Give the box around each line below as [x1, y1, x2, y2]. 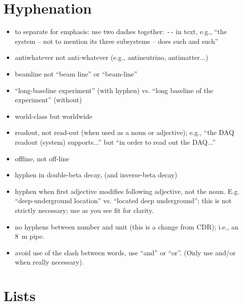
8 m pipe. [15, 231, 45, 241]
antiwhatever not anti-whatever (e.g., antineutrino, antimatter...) [15, 52, 208, 62]
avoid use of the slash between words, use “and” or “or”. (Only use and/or [15, 247, 236, 257]
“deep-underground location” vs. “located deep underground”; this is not [15, 195, 232, 206]
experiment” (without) [15, 95, 82, 105]
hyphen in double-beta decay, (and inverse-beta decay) [15, 170, 177, 180]
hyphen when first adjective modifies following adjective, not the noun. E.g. [15, 186, 240, 196]
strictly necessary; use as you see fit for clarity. [15, 205, 154, 215]
